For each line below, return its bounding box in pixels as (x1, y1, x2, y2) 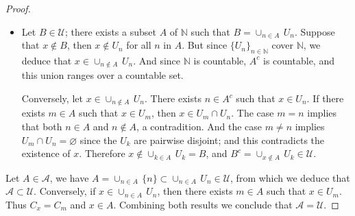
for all (126, 38, 151, 52)
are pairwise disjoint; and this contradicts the (134, 132, 325, 147)
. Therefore (79, 146, 125, 160)
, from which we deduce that (230, 170, 350, 184)
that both (21, 119, 62, 134)
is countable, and (263, 53, 334, 67)
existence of (21, 146, 71, 160)
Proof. (5, 1, 31, 15)
